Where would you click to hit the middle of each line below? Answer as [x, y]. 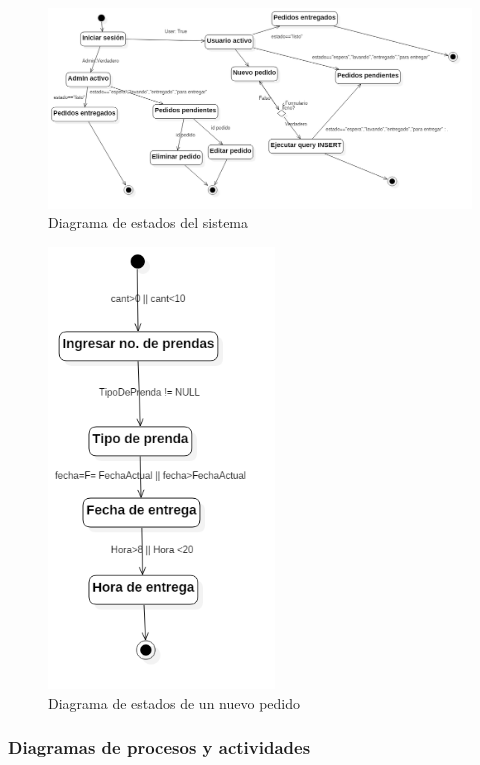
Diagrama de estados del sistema [148, 222]
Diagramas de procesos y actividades [159, 747]
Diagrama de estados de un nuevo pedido [174, 702]
